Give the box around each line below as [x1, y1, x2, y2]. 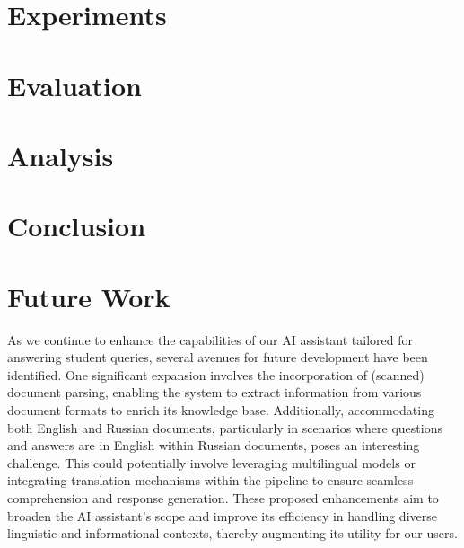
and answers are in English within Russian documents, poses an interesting [7, 436, 420, 455]
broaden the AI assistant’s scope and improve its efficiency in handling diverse [7, 506, 437, 525]
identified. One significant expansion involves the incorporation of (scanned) [7, 365, 425, 384]
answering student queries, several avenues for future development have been [7, 348, 428, 367]
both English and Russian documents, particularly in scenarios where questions [7, 418, 442, 437]
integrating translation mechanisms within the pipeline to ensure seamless [7, 471, 414, 490]
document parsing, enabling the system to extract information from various [7, 383, 422, 402]
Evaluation [7, 66, 142, 103]
